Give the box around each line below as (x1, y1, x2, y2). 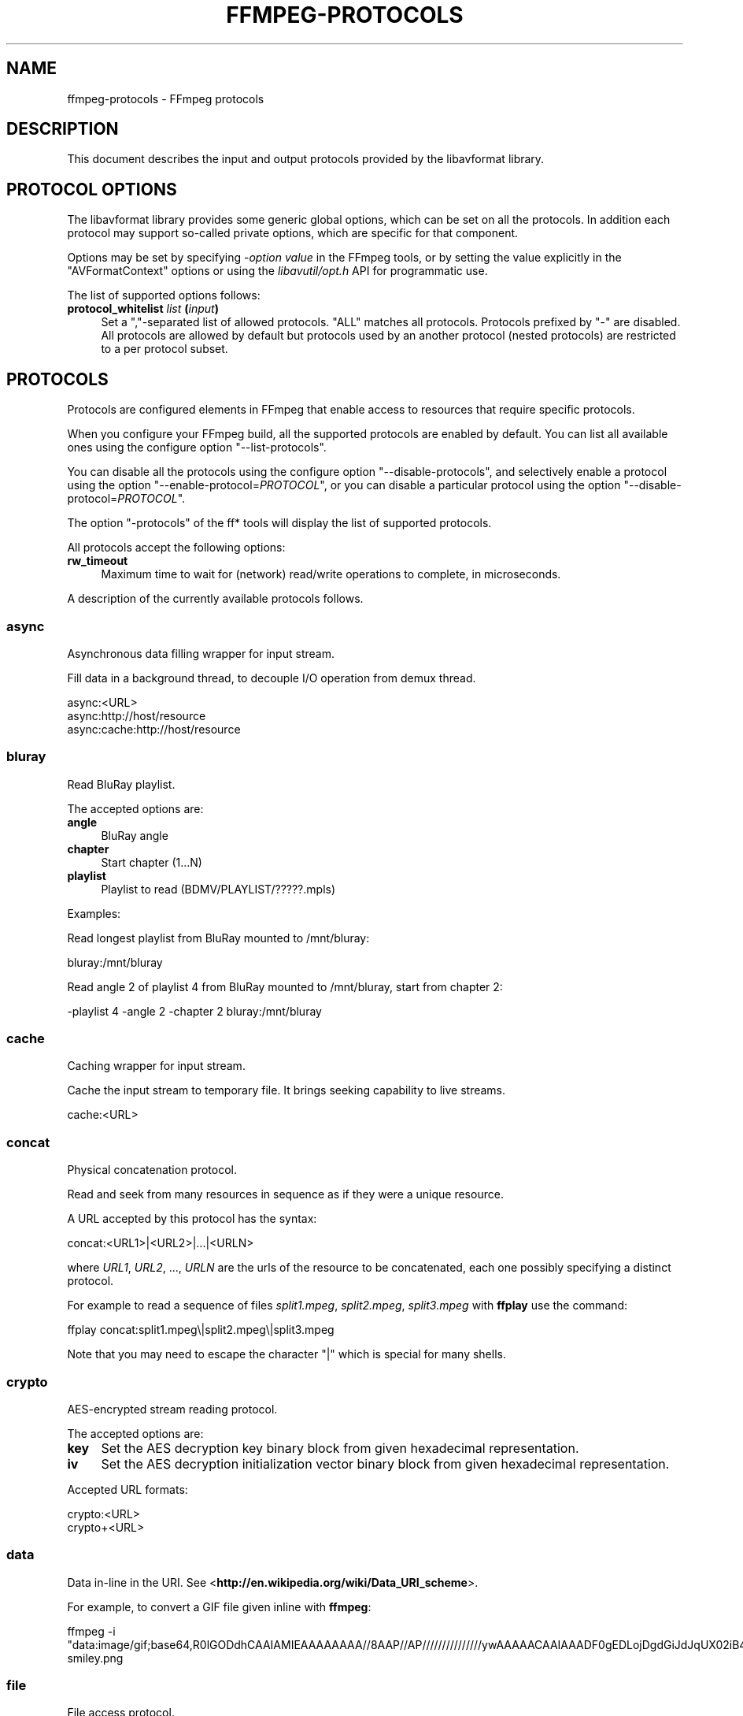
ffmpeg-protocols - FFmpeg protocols (67, 91, 264, 106)
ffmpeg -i (67, 1624, 116, 1638)
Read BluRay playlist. (67, 777, 176, 791)
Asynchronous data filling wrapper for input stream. (67, 646, 335, 660)
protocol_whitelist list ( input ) (67, 302, 219, 316)
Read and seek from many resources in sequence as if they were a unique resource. (67, 1187, 504, 1202)
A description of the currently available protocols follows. (67, 592, 364, 606)
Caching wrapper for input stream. (67, 1059, 246, 1073)
